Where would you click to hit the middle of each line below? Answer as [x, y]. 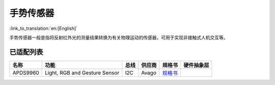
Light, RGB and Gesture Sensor [82, 72]
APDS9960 [26, 72]
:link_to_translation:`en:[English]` [44, 28]
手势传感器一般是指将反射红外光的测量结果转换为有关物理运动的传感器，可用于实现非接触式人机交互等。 [119, 37]
